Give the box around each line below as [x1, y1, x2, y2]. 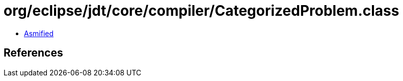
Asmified [24, 29, 54, 38]
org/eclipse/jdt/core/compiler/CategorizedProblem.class [4, 2, 399, 19]
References [4, 46, 63, 60]
